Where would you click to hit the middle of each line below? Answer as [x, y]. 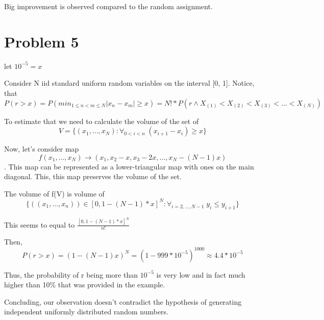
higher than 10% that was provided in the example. [85, 285]
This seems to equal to [40, 224]
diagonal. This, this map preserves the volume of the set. [93, 176]
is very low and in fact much [201, 274]
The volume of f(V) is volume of [54, 193]
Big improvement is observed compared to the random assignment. [108, 6]
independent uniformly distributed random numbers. [86, 312]
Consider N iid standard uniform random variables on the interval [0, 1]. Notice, [129, 83]
